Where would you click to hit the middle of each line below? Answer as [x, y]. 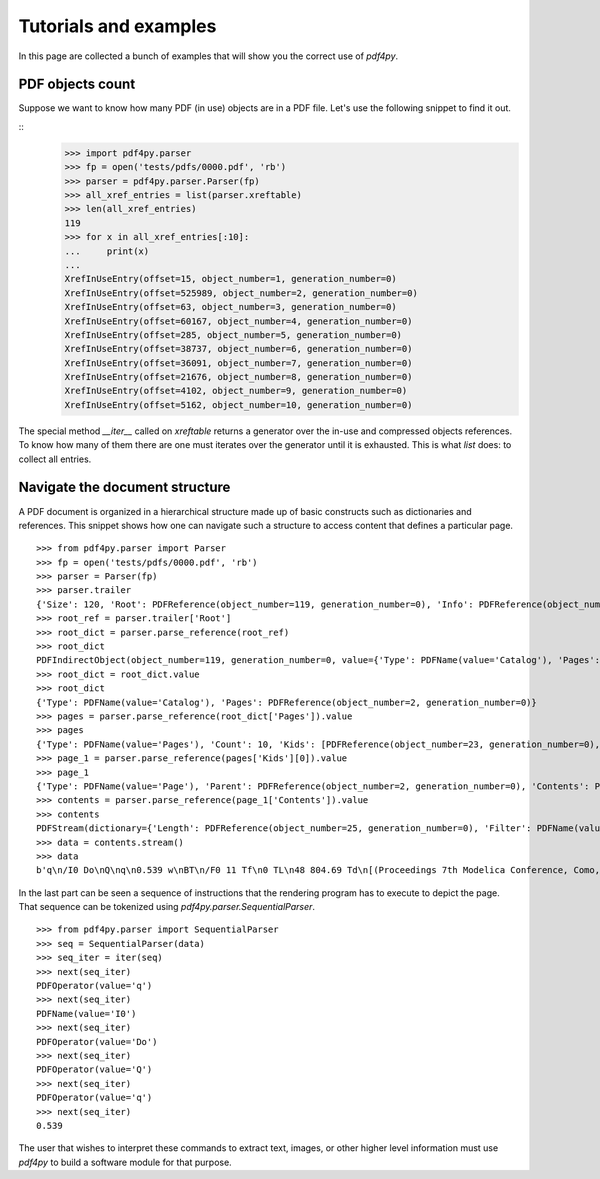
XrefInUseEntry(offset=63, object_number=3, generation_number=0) [230, 307]
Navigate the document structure [124, 487]
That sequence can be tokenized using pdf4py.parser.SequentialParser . [166, 907]
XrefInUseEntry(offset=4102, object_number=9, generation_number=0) [236, 391]
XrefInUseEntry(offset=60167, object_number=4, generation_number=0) [238, 321]
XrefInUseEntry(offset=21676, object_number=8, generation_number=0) [238, 377]
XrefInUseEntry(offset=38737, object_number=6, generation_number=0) [238, 349]
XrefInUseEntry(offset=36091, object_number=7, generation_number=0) [238, 363]
